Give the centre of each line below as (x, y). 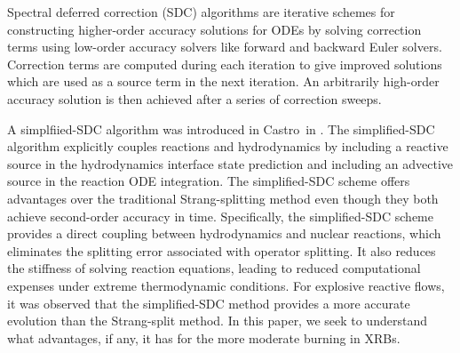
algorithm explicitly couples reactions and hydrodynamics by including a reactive (228, 146)
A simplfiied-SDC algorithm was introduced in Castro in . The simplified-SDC (221, 128)
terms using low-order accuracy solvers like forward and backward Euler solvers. (225, 47)
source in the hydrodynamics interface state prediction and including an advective (230, 163)
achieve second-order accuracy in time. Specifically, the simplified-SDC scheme (221, 216)
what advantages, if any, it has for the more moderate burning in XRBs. (204, 337)
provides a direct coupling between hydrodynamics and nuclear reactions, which (224, 233)
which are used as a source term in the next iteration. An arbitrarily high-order (223, 81)
